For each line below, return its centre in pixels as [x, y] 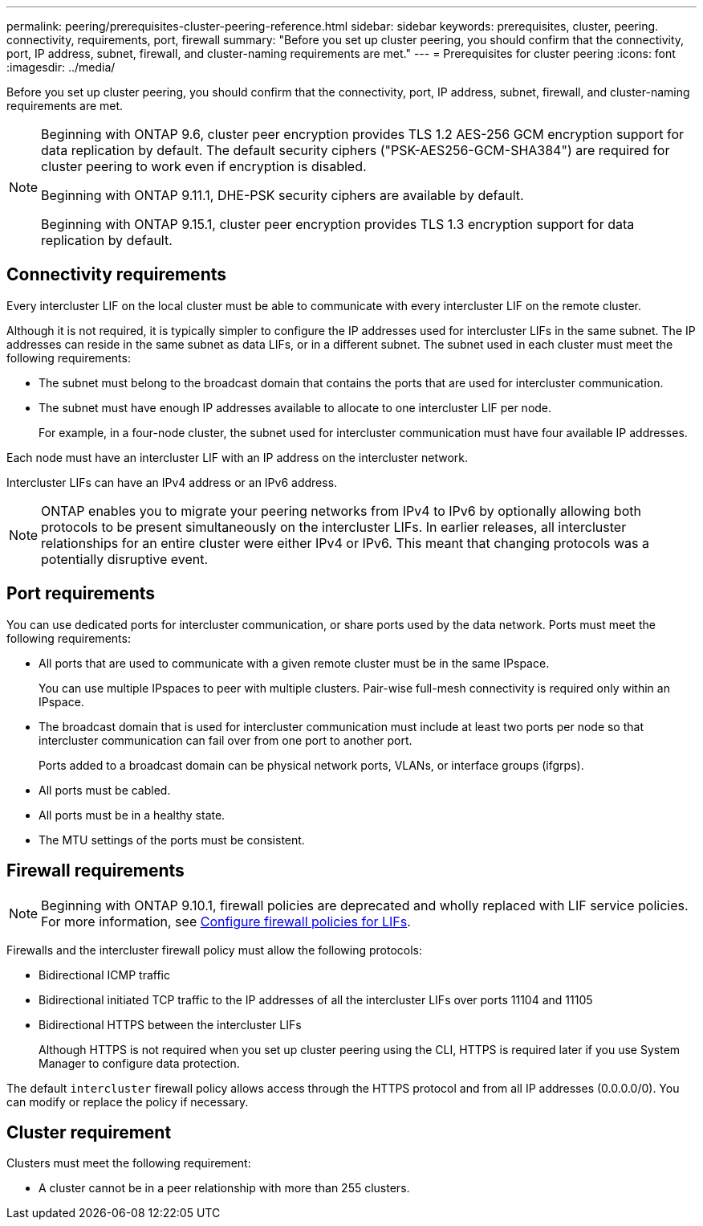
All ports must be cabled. [105, 790]
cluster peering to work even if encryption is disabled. [204, 166]
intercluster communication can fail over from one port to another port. [226, 740]
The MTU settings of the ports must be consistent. [172, 840]
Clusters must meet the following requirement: [129, 1163]
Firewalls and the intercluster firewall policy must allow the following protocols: [215, 950]
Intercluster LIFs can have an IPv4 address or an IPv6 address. [172, 482]
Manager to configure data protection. [139, 1063]
